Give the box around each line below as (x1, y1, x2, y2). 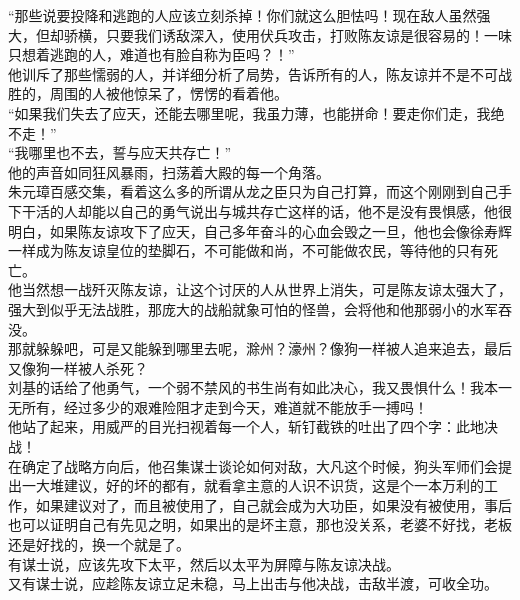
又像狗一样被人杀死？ (8, 357, 148, 378)
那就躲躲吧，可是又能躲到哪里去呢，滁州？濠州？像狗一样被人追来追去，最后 (8, 338, 512, 359)
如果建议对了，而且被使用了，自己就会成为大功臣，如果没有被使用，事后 (35, 494, 512, 515)
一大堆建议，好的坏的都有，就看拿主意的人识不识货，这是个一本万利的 (21, 475, 484, 496)
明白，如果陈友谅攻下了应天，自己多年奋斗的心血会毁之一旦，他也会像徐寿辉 (8, 220, 512, 241)
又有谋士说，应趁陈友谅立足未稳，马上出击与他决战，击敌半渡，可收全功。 (8, 573, 498, 594)
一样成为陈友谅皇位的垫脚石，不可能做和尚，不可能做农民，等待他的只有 (8, 240, 484, 261)
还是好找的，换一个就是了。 (8, 534, 190, 555)
